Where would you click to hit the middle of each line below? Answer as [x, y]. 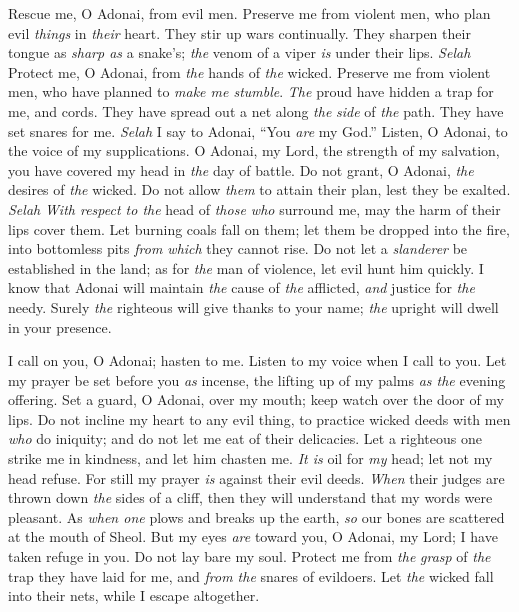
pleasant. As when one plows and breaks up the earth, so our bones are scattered [256, 516]
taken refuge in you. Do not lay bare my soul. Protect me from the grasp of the [249, 556]
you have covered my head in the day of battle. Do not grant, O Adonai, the [241, 169]
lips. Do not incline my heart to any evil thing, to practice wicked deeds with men [259, 418]
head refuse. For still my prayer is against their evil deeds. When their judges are [256, 477]
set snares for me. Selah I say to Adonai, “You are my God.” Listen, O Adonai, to [258, 130]
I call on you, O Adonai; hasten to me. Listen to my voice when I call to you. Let [257, 360]
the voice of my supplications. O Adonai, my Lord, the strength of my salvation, [254, 150]
